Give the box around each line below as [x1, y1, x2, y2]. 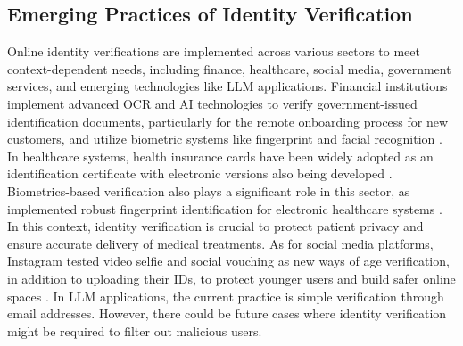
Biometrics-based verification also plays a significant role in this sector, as [7, 181, 410, 200]
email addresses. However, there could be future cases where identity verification [7, 304, 447, 323]
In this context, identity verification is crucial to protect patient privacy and [7, 217, 424, 235]
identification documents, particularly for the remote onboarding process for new [7, 111, 449, 130]
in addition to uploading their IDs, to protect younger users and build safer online [7, 268, 456, 287]
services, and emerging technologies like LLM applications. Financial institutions [7, 77, 448, 95]
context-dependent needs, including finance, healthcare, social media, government [7, 59, 451, 78]
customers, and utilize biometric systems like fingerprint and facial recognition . [7, 129, 442, 148]
